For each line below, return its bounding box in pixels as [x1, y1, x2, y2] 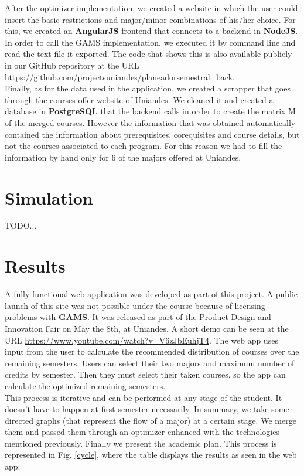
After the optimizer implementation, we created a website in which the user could [5, 2, 298, 13]
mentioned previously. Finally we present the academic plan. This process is [5, 437, 277, 449]
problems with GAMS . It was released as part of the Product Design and [5, 311, 271, 323]
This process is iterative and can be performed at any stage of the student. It [5, 391, 282, 403]
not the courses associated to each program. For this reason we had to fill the [5, 140, 282, 152]
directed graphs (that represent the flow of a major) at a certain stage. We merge [5, 414, 296, 426]
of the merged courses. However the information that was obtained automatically [5, 116, 296, 128]
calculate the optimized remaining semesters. [5, 379, 166, 392]
